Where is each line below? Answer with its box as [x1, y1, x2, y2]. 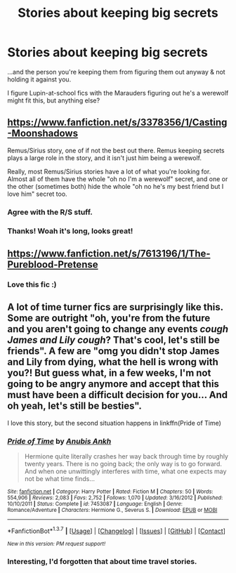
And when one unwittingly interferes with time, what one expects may [24, 467, 227, 475]
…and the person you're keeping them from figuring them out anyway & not [7, 67, 226, 76]
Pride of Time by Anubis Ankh [7, 436, 112, 446]
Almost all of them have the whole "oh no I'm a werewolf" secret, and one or [7, 174, 228, 183]
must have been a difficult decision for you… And [7, 389, 228, 401]
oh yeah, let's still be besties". [7, 400, 143, 412]
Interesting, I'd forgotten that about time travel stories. [7, 556, 197, 566]
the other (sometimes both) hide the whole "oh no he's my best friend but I [7, 182, 224, 190]
